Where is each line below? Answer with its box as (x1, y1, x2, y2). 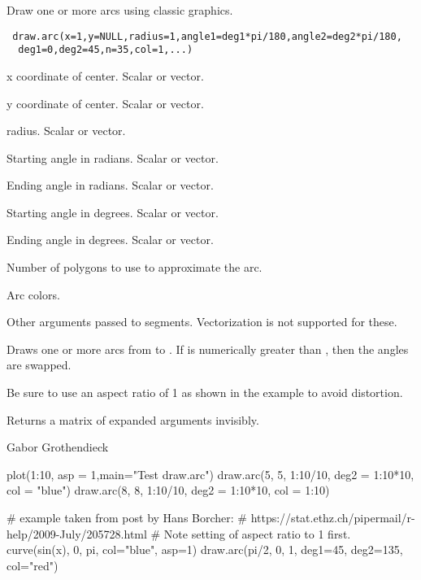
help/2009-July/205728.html (7, 525, 147, 542)
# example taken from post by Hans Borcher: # (7, 509, 247, 525)
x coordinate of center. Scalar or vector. (7, 67, 204, 84)
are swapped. (7, 356, 72, 373)
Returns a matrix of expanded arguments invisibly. (7, 411, 259, 428)
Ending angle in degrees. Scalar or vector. (7, 231, 214, 248)
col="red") (7, 556, 59, 573)
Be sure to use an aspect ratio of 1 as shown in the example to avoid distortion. (7, 384, 403, 401)
